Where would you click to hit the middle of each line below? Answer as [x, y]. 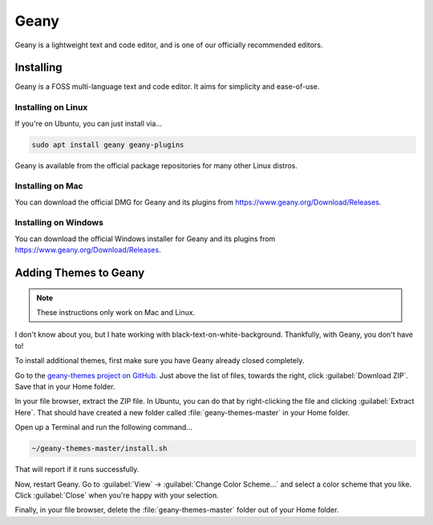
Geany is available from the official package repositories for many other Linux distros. [156, 165]
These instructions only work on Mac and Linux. [116, 313]
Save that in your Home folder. [65, 386]
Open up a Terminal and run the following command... [103, 427]
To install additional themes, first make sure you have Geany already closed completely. [160, 361]
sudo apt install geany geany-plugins [108, 145]
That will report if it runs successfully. [77, 470]
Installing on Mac [49, 186]
